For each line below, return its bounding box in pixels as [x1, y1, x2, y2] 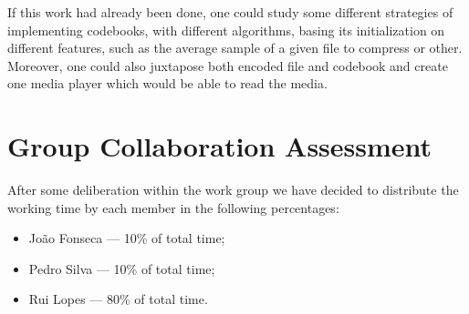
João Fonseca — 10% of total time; [28, 228, 225, 248]
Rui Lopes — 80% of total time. [28, 289, 208, 309]
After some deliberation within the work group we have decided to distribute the [7, 180, 459, 199]
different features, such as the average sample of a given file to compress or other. [7, 38, 463, 57]
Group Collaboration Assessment [7, 127, 433, 165]
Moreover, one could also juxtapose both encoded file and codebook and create [7, 56, 448, 75]
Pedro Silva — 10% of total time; [28, 258, 215, 278]
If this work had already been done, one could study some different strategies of [7, 3, 453, 21]
